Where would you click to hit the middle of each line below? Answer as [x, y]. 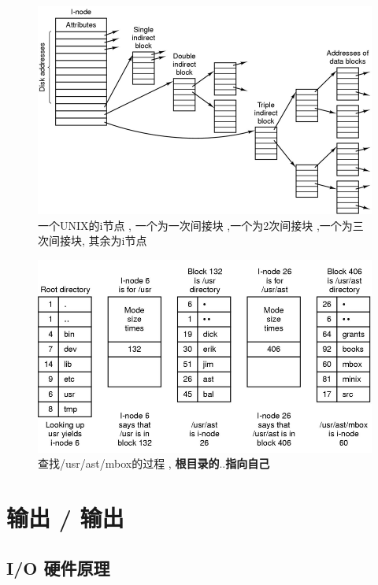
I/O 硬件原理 [58, 567]
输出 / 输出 [65, 517]
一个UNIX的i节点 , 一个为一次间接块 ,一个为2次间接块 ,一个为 [195, 225]
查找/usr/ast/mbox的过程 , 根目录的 [129, 463]
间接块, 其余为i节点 [98, 241]
